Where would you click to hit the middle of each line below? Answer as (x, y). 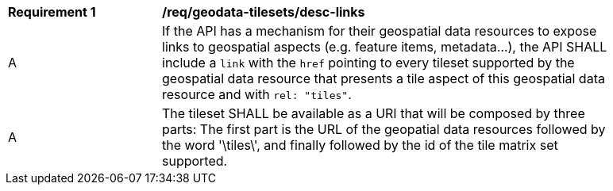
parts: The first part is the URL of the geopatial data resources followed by (384, 129)
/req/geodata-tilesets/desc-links (264, 12)
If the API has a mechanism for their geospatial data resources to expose (380, 31)
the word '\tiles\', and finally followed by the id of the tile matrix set (360, 145)
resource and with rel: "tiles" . (257, 94)
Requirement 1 (52, 12)
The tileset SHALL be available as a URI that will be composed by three (374, 113)
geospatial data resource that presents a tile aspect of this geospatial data (384, 78)
